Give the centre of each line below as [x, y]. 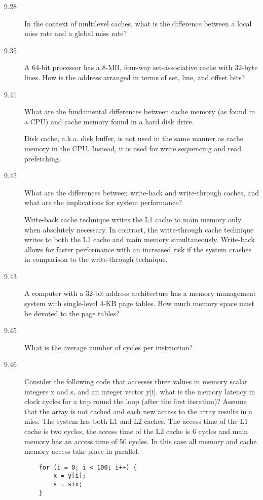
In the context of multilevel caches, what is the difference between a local [138, 23]
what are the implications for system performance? [103, 202]
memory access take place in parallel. [82, 451]
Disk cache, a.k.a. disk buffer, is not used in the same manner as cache [134, 138]
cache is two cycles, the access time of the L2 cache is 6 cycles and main [136, 431]
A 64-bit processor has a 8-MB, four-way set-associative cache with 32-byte [141, 67]
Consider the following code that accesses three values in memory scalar [136, 381]
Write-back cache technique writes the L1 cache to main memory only [133, 219]
